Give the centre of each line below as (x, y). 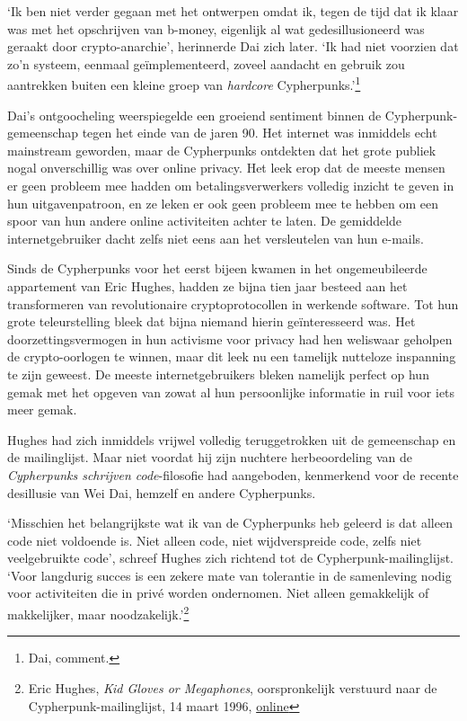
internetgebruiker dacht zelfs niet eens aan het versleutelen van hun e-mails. (216, 238)
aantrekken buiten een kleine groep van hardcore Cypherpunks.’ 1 (184, 84)
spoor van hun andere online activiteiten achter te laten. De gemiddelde (205, 221)
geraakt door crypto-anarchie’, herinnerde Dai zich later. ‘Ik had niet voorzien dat (233, 46)
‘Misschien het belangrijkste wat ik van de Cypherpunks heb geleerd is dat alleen (230, 523)
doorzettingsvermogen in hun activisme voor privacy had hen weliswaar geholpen (230, 338)
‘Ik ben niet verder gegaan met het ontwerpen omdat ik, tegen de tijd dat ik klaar (233, 11)
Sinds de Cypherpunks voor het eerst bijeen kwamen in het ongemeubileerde (217, 268)
